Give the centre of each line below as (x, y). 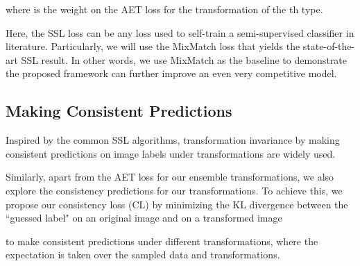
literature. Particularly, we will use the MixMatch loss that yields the (153, 46)
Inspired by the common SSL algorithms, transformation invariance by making (173, 140)
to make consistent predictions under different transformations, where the (162, 241)
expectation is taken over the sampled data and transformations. (143, 255)
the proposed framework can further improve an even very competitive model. (171, 73)
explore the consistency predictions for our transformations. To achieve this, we (174, 190)
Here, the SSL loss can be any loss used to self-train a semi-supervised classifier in (180, 32)
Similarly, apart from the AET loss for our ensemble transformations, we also (170, 177)
